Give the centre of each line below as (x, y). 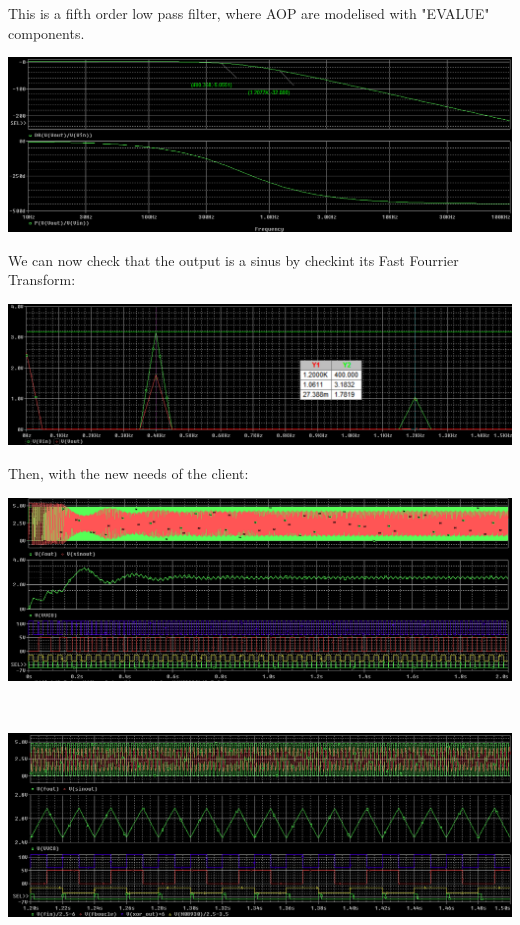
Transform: (42, 279)
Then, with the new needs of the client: (128, 473)
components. (46, 32)
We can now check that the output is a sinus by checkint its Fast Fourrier (233, 259)
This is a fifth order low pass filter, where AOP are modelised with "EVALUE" (249, 13)
